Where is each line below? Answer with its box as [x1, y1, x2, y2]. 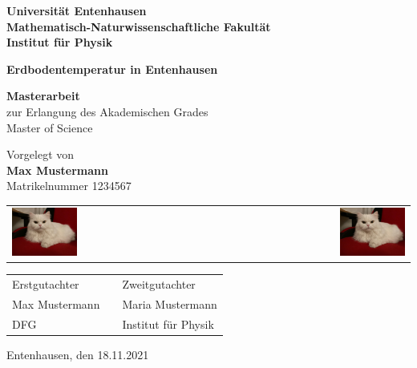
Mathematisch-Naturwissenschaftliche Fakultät [6, 18, 271, 34]
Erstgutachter [12, 276, 79, 293]
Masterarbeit [6, 87, 80, 104]
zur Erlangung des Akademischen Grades [6, 103, 208, 119]
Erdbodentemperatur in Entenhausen [6, 60, 218, 77]
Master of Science [6, 119, 93, 135]
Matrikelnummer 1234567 [6, 177, 132, 194]
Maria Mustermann [122, 296, 217, 312]
